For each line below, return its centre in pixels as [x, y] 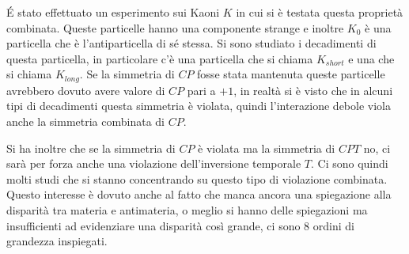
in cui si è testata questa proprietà [320, 12]
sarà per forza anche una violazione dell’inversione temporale [154, 163]
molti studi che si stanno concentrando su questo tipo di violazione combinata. [197, 178]
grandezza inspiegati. [57, 241]
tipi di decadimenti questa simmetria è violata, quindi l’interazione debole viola [199, 106]
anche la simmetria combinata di [85, 121]
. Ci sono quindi [349, 163]
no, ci [377, 148]
